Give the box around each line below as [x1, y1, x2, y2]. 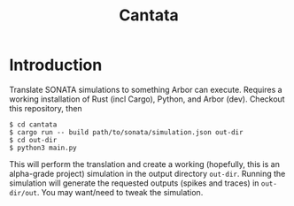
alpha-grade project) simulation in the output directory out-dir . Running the [9, 168, 286, 179]
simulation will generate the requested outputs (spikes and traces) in [9, 178, 259, 188]
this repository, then [9, 103, 82, 113]
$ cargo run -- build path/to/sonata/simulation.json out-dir [9, 127, 244, 137]
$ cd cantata [9, 120, 58, 129]
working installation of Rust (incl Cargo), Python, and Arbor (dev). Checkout [9, 94, 285, 104]
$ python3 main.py [9, 143, 77, 152]
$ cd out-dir [9, 135, 58, 144]
